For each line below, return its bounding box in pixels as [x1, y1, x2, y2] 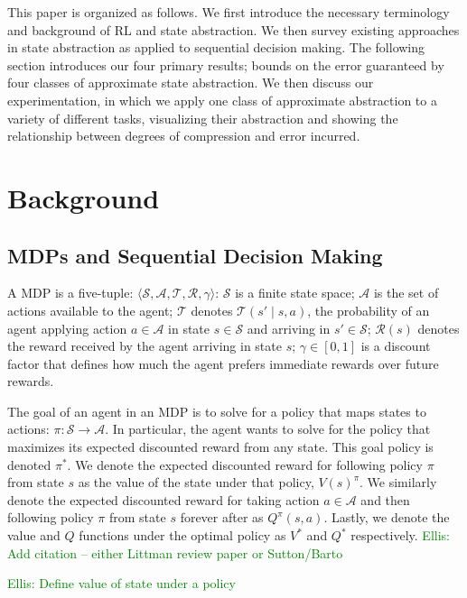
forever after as [180, 508, 264, 527]
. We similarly [360, 473, 437, 492]
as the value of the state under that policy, [78, 473, 314, 492]
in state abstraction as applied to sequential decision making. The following [7, 38, 425, 57]
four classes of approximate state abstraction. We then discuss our [7, 73, 374, 92]
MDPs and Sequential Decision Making [7, 241, 383, 269]
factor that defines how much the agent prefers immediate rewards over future [7, 354, 439, 373]
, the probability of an [307, 300, 430, 319]
